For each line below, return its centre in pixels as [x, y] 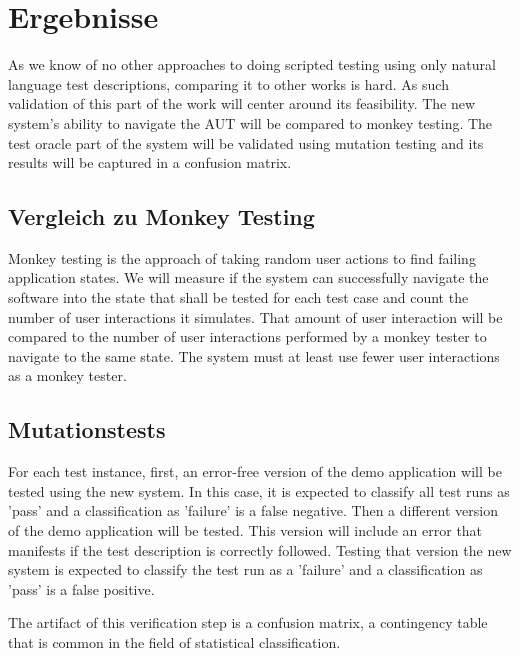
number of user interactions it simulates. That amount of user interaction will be [255, 316]
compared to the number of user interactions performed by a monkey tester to [247, 336]
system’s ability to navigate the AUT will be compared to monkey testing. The [250, 122]
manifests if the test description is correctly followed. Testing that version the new [260, 549]
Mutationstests [87, 429]
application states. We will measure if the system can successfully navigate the [248, 277]
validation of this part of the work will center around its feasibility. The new [242, 103]
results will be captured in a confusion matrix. [150, 162]
